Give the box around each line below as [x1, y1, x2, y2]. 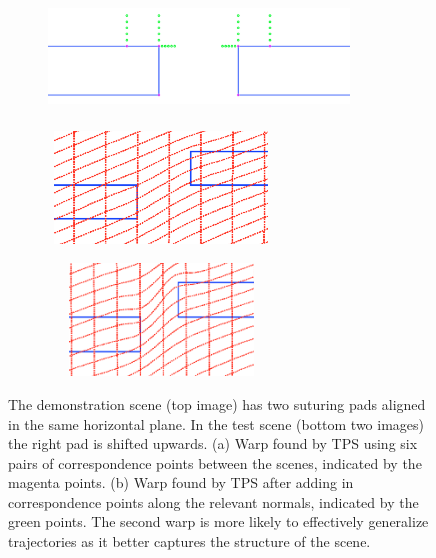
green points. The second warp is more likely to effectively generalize [8, 511, 429, 532]
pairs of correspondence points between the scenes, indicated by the [8, 452, 422, 473]
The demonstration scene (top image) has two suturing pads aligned [8, 393, 426, 414]
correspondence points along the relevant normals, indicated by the [8, 491, 419, 512]
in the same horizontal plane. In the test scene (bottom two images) [8, 413, 425, 434]
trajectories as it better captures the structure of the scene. [8, 531, 371, 552]
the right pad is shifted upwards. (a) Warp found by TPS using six [8, 433, 418, 454]
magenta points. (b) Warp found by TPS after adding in [8, 472, 354, 493]
